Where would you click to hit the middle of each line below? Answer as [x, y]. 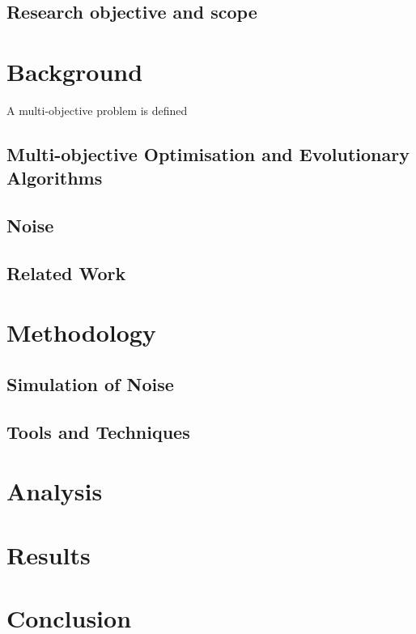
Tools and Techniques [98, 431]
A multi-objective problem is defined [97, 110]
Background [75, 71]
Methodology [81, 332]
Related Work [66, 272]
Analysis [55, 491]
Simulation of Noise [90, 384]
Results [49, 554]
